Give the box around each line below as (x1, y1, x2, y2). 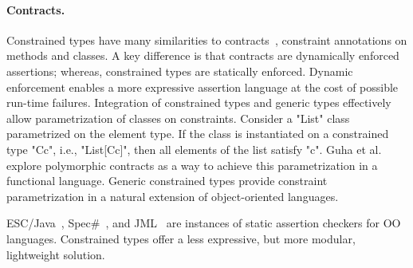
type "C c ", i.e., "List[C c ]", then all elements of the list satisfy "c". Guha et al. (6, 140, 382, 157)
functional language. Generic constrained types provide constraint (6, 172, 328, 189)
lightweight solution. (6, 246, 105, 262)
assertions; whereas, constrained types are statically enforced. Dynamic (6, 62, 353, 79)
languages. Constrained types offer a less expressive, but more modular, (6, 230, 356, 246)
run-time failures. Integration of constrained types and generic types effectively (6, 94, 391, 111)
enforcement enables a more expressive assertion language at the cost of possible (6, 78, 399, 95)
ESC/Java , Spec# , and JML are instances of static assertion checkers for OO (6, 215, 401, 231)
